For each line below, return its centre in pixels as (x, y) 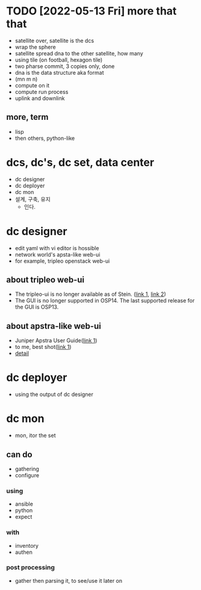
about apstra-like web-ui (54, 326)
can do (19, 454)
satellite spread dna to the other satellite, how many (79, 53)
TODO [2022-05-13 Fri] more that (91, 11)
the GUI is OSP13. (37, 307)
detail (22, 353)
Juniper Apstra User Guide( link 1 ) (56, 341)
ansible (24, 504)
